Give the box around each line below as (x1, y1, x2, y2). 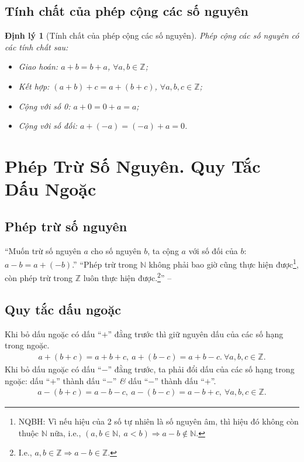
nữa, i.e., (50, 426, 81, 439)
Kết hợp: (18, 80, 50, 92)
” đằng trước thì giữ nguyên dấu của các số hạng (108, 327, 284, 340)
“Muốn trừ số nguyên (5, 244, 81, 256)
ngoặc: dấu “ (5, 374, 50, 386)
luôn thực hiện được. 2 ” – (83, 270, 172, 284)
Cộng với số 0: (18, 100, 71, 112)
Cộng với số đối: (18, 119, 77, 132)
